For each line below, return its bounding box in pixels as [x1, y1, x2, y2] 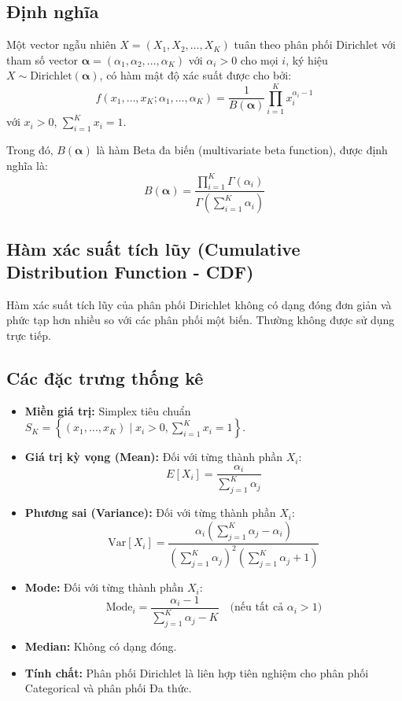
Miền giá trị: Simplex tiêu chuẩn [24, 402, 191, 419]
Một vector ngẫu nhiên [6, 36, 116, 53]
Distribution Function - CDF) [6, 260, 254, 284]
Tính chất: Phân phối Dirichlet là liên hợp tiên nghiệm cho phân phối [24, 664, 369, 681]
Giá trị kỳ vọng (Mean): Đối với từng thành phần [24, 448, 283, 465]
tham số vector [6, 51, 79, 68]
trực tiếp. [6, 327, 51, 344]
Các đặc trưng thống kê [6, 366, 204, 390]
